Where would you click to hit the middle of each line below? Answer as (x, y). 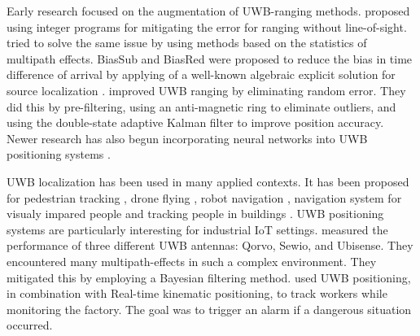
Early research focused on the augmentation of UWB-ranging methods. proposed (208, 11)
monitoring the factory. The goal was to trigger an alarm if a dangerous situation (209, 309)
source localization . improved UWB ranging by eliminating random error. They (206, 90)
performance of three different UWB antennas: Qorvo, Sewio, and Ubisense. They (210, 245)
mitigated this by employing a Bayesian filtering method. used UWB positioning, (209, 277)
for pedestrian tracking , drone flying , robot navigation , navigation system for (204, 197)
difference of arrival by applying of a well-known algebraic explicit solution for (201, 74)
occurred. (30, 325)
